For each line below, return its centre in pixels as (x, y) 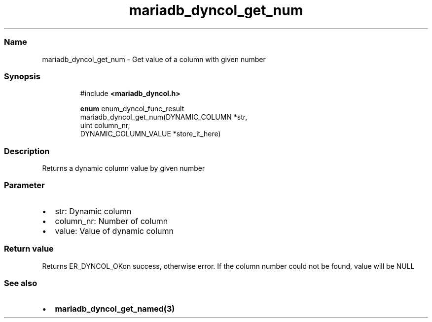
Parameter (24, 185)
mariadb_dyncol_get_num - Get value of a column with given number (154, 59)
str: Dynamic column (93, 211)
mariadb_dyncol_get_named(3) (115, 309)
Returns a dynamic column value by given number (124, 168)
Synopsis (22, 76)
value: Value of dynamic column (114, 231)
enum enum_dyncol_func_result (132, 109)
